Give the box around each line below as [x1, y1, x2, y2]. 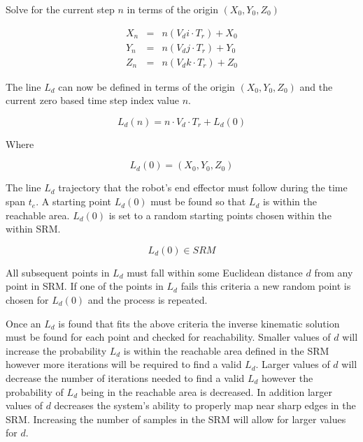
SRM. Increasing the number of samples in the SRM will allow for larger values [6, 411, 346, 426]
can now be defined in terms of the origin [58, 79, 235, 94]
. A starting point [36, 194, 112, 209]
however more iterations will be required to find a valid [6, 357, 242, 371]
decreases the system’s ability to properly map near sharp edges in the [54, 398, 356, 413]
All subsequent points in [6, 265, 110, 279]
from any [314, 265, 353, 279]
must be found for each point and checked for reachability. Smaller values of [6, 330, 331, 344]
